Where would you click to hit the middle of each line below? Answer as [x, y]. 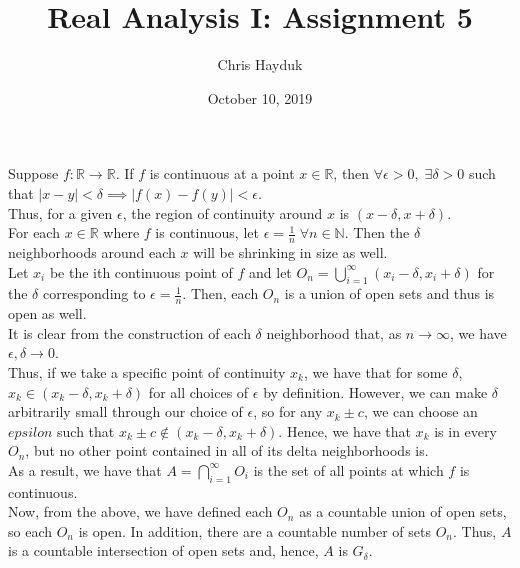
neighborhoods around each [92, 251]
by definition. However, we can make [375, 391]
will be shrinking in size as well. [290, 251]
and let [270, 271]
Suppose [33, 173]
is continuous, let [207, 232]
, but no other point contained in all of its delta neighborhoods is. [227, 450]
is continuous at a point [222, 173]
